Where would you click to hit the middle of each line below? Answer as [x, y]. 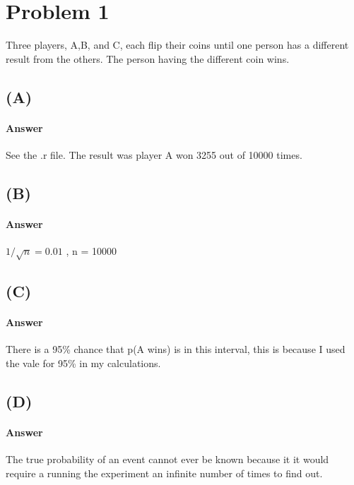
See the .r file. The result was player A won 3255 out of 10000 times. [154, 154]
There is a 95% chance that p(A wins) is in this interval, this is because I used [176, 349]
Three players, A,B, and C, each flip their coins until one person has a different [177, 45]
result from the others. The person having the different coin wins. [148, 58]
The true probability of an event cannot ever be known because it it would [167, 459]
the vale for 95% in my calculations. [83, 363]
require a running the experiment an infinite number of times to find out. [164, 473]
